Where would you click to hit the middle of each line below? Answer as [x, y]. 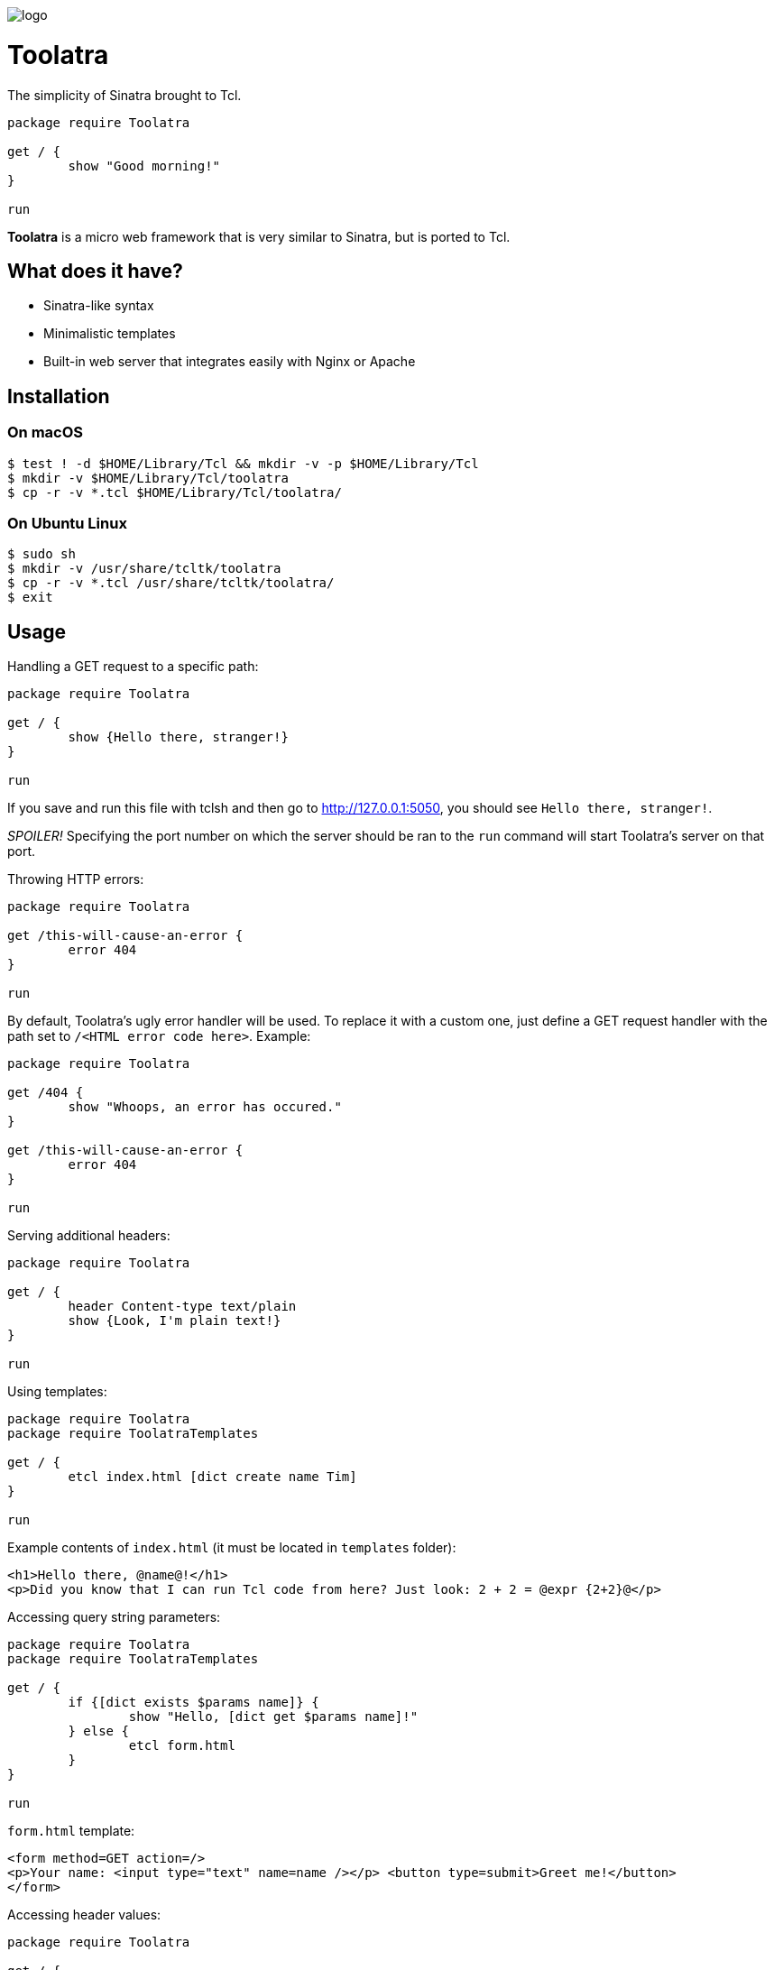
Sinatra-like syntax [99, 306]
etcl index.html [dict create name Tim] [212, 1477]
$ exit [30, 598]
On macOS [46, 433]
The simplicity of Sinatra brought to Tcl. [124, 95]
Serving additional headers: [89, 1236]
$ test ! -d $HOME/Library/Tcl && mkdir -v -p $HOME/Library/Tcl [243, 463]
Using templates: [57, 1392]
